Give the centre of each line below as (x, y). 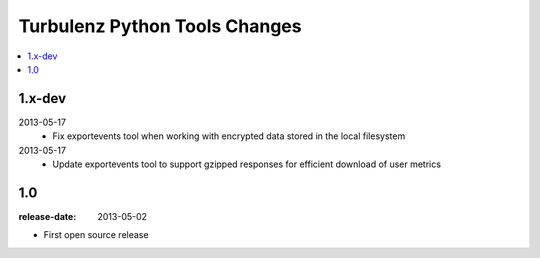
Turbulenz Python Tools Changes (160, 26)
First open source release (96, 235)
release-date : (47, 216)
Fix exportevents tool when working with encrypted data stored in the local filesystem (229, 136)
